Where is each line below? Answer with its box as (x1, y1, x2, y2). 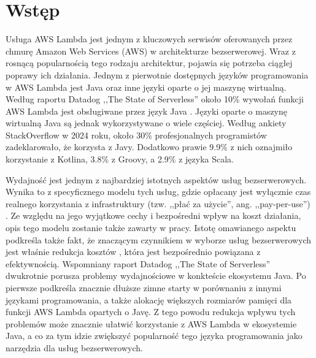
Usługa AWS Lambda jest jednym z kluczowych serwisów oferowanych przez (6, 32, 293, 45)
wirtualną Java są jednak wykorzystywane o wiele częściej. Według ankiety (6, 116, 287, 129)
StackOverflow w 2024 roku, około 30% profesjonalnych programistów (6, 128, 267, 141)
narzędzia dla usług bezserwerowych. (6, 341, 143, 354)
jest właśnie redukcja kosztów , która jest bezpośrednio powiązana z (6, 245, 261, 258)
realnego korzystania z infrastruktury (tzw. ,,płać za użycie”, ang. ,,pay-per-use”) (6, 197, 310, 210)
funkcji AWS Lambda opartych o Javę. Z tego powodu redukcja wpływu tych (6, 305, 296, 318)
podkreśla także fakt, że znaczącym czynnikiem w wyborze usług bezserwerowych (6, 233, 312, 246)
